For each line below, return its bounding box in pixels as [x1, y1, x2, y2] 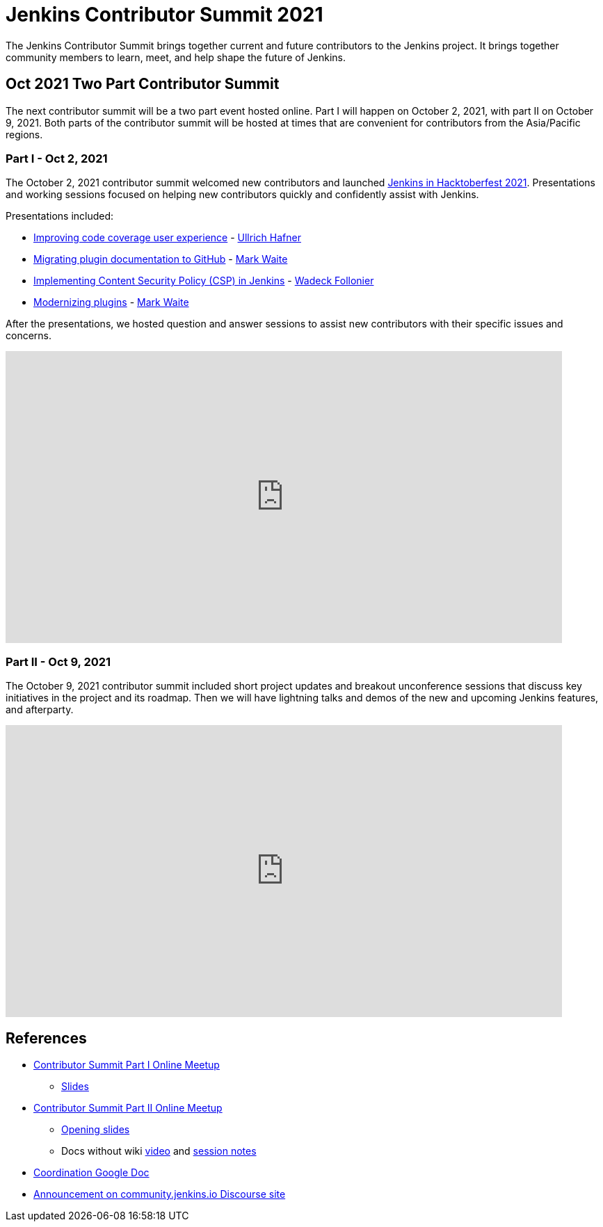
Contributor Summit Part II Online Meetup [33, 1101, 223, 1114]
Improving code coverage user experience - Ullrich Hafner [33, 231, 301, 244]
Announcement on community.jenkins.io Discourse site [33, 1187, 286, 1200]
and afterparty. [6, 704, 74, 716]
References [6, 1029, 87, 1047]
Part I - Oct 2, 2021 [6, 151, 108, 165]
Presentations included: [6, 210, 114, 222]
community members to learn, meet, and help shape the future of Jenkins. [6, 51, 346, 63]
